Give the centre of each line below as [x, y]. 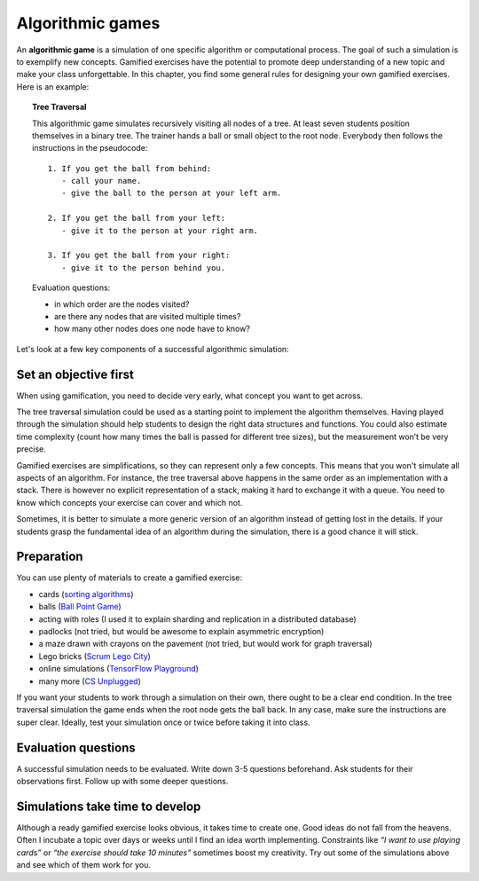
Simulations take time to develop [109, 806]
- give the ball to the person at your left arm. [172, 193]
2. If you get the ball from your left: [137, 218]
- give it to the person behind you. [144, 267]
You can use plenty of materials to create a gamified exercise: [130, 578]
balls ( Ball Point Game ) [80, 607]
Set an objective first [75, 374]
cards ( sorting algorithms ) [86, 594]
